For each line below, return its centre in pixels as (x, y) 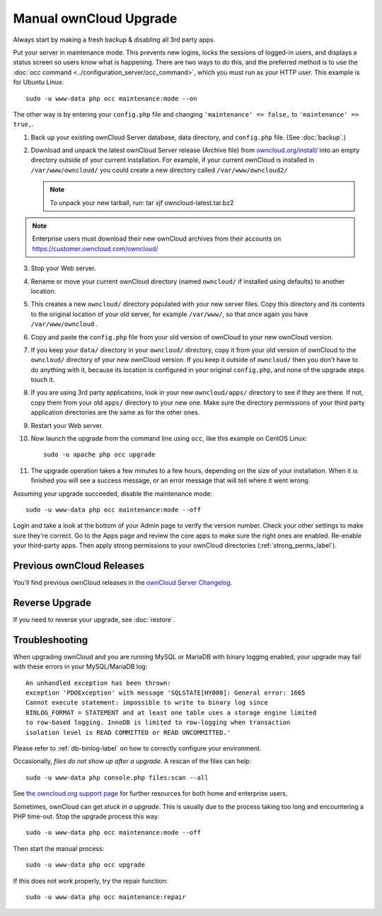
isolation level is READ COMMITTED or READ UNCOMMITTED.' (128, 732)
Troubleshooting (51, 640)
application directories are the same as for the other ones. (115, 412)
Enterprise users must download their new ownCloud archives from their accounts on (157, 239)
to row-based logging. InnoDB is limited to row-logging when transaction (158, 723)
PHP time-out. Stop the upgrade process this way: (86, 816)
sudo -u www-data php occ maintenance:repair (106, 897)
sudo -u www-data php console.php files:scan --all (117, 777)
